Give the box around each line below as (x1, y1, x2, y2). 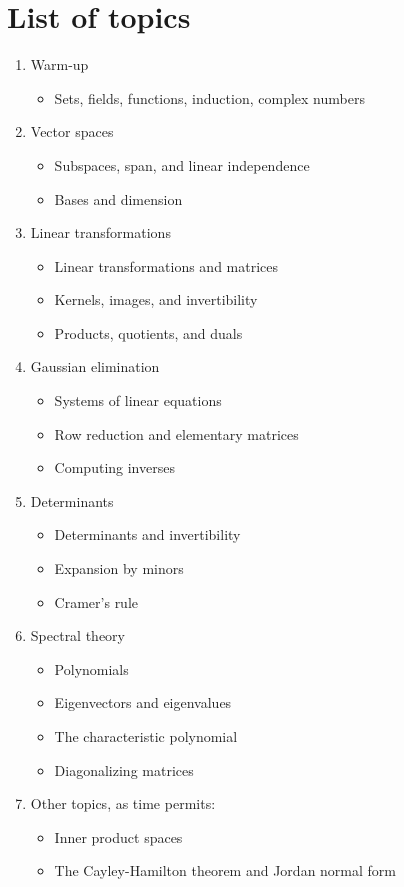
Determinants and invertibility (54, 524, 241, 545)
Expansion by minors (54, 558, 184, 579)
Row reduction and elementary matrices (54, 423, 299, 444)
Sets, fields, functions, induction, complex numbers (54, 87, 365, 108)
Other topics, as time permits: (30, 793, 216, 814)
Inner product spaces (54, 826, 183, 847)
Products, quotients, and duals (54, 322, 243, 343)
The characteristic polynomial (54, 726, 238, 746)
